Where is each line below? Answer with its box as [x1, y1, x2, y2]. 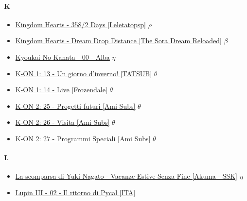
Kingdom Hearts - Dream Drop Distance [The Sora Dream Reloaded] [15, 35, 222, 46]
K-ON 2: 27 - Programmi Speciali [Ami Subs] [15, 133, 151, 143]
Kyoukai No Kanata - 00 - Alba [15, 51, 110, 62]
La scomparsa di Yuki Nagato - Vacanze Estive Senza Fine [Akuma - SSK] [15, 171, 238, 181]
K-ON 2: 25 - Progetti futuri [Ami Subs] [15, 100, 136, 111]
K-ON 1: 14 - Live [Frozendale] [15, 84, 107, 95]
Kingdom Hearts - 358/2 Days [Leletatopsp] [15, 19, 146, 29]
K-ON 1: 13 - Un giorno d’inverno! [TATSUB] [15, 68, 152, 78]
